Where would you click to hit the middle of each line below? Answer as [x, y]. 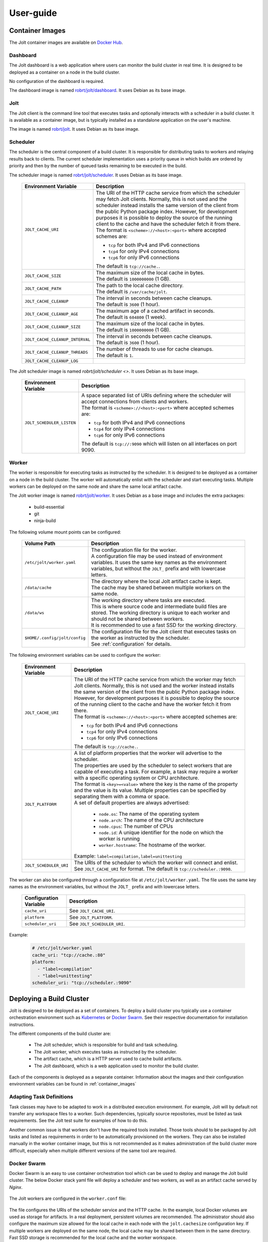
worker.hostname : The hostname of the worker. [152, 845]
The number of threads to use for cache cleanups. [155, 349]
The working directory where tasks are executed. [148, 600]
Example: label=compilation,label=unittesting [128, 856]
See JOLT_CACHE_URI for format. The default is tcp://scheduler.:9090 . [153, 868]
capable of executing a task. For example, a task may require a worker [156, 772]
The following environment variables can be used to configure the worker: [85, 655]
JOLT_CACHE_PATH [43, 288]
